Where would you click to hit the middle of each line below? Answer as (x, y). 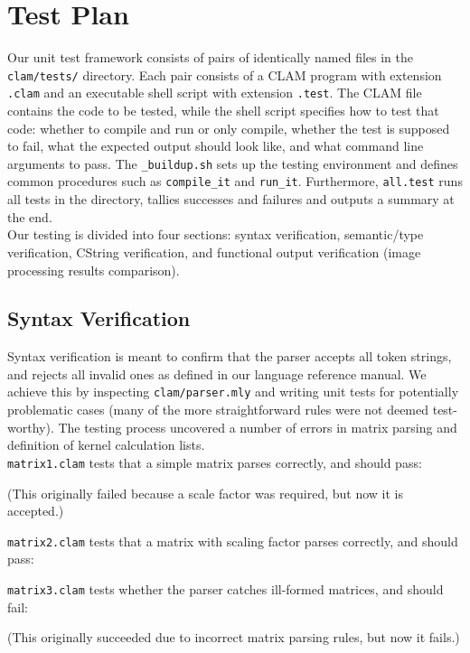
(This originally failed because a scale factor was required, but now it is (206, 493)
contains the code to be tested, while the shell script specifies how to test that (223, 111)
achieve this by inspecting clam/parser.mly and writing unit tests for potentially (233, 392)
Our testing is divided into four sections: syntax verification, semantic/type (216, 234)
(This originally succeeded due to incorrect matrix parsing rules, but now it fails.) (234, 637)
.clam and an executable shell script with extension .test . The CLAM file (215, 93)
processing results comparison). (94, 270)
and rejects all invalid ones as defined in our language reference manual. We (217, 373)
